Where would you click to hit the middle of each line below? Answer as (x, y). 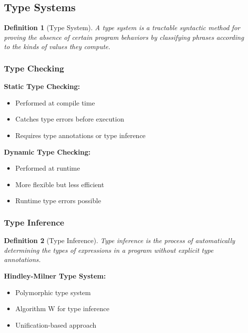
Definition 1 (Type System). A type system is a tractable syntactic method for (122, 27)
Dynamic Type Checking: (47, 151)
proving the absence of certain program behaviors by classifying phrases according (124, 37)
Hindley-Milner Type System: (55, 275)
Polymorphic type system (53, 292)
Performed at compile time (55, 102)
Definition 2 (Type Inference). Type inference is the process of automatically (120, 240)
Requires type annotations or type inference (80, 135)
